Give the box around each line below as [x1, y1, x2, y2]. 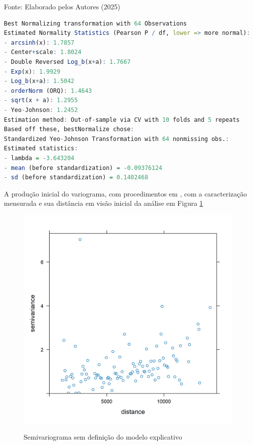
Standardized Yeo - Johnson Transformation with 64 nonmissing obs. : [4, 135, 229, 142]
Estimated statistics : [4, 145, 78, 152]
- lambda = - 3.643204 [4, 154, 75, 162]
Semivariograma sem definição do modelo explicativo [24, 432, 182, 442]
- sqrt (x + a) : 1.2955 [4, 97, 78, 104]
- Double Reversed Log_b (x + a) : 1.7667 [4, 58, 131, 65]
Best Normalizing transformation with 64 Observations [4, 20, 187, 27]
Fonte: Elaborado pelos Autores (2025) [4, 1, 120, 11]
